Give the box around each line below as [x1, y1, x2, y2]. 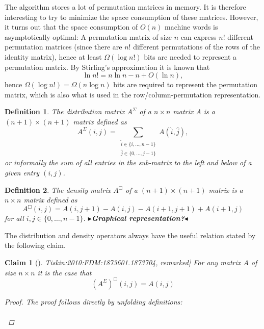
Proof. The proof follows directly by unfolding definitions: [5, 296, 182, 307]
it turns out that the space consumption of [5, 21, 138, 32]
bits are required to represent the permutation [113, 79, 257, 90]
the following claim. [5, 240, 66, 250]
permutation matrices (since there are [5, 41, 122, 52]
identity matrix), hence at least [5, 51, 102, 62]
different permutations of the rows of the [133, 41, 260, 52]
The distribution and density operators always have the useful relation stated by [5, 230, 256, 240]
